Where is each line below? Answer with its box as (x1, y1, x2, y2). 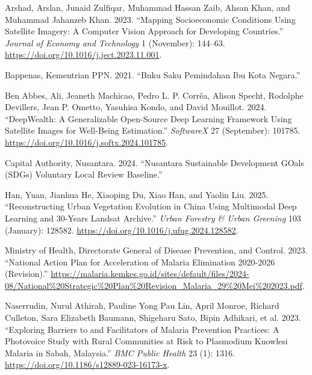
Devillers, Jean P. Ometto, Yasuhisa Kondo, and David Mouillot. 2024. (5, 101, 267, 113)
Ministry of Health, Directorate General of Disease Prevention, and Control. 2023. (5, 244, 308, 256)
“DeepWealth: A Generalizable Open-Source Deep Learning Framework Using (5, 112, 292, 125)
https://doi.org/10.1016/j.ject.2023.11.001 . (5, 48, 162, 61)
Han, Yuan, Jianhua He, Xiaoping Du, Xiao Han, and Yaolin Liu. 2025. (5, 188, 269, 200)
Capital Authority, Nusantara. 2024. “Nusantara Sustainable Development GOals (5, 156, 304, 169)
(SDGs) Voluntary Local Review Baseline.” (5, 168, 163, 181)
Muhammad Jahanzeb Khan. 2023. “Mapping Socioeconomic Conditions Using (5, 13, 296, 25)
